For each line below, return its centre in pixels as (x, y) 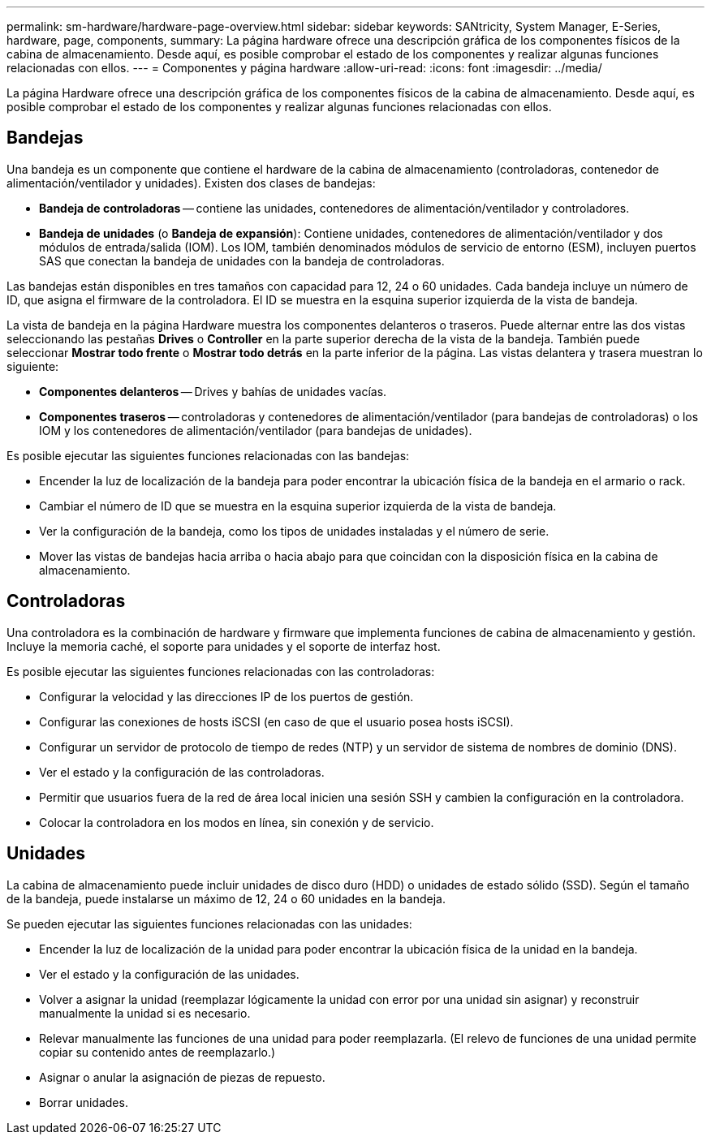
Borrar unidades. (84, 1102)
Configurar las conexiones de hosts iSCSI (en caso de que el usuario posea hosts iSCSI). (276, 721)
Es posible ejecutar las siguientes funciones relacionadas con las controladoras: (221, 671)
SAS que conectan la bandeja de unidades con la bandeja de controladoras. (242, 260)
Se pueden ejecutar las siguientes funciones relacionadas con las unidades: (209, 924)
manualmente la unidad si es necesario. (145, 1013)
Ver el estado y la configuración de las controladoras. (182, 772)
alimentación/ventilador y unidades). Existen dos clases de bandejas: (191, 183)
